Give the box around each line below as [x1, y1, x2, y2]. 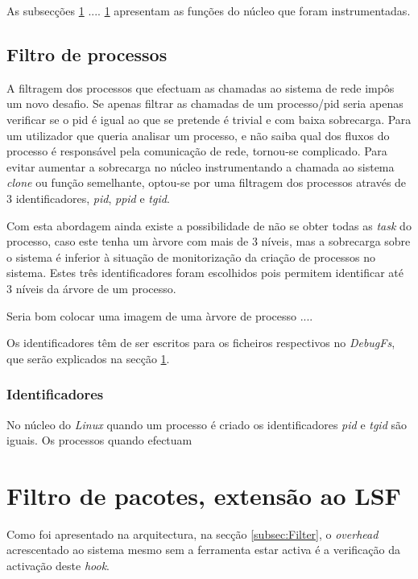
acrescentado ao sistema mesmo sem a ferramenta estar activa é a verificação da [6, 541, 400, 558]
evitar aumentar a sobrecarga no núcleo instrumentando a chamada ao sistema [6, 158, 395, 175]
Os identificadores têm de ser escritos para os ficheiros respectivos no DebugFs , [6, 334, 395, 351]
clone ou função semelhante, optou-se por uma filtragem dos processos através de [6, 174, 407, 191]
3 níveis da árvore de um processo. [6, 279, 176, 296]
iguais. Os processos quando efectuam [6, 432, 192, 449]
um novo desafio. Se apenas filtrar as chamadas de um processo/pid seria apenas [6, 95, 404, 112]
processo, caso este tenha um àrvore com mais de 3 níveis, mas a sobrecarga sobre [6, 233, 411, 250]
